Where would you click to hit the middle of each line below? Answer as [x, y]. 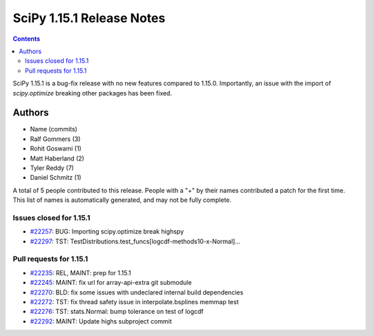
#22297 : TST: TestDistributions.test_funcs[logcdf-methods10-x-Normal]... [135, 241]
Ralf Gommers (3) [55, 139]
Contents [27, 39]
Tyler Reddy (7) [52, 168]
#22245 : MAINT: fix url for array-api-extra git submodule [111, 283]
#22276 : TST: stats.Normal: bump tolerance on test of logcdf [117, 312]
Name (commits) [54, 129]
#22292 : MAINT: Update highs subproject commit [101, 321]
